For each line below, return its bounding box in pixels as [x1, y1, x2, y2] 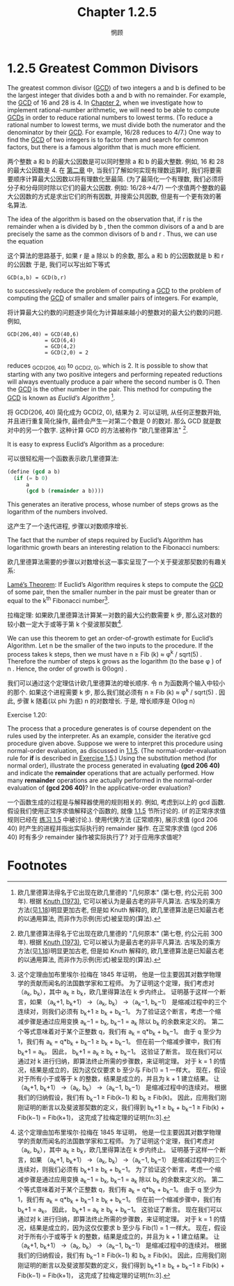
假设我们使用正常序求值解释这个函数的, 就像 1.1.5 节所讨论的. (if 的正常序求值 [7, 807, 226, 815]
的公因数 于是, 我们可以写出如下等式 [7, 260, 110, 269]
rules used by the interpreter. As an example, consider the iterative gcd [7, 731, 211, 740]
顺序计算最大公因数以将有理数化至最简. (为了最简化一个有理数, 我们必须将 [13, 174, 224, 183]
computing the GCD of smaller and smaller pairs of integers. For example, [7, 294, 219, 302]
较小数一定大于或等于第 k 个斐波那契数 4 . [7, 618, 123, 628]
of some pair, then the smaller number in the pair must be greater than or [7, 588, 217, 597]
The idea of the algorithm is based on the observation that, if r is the [7, 214, 203, 223]
